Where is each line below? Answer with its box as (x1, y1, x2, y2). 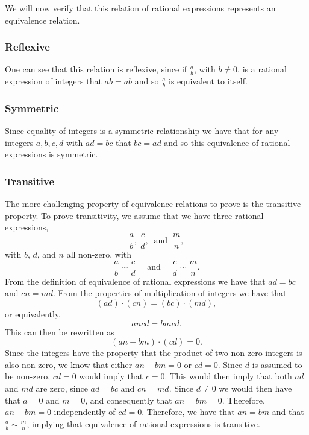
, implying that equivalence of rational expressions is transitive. (27, 417, 260, 430)
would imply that (79, 370, 143, 383)
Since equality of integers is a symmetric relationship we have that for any (5, 124, 279, 137)
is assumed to (252, 358, 302, 370)
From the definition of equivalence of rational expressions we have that (5, 275, 266, 287)
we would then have (219, 381, 292, 394)
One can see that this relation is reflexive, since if (5, 63, 187, 75)
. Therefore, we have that (142, 405, 235, 418)
